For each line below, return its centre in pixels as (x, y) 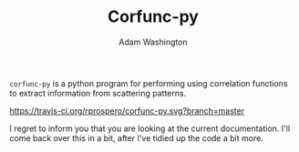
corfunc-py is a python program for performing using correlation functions (149, 83)
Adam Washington (153, 42)
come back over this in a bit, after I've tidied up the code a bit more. (137, 137)
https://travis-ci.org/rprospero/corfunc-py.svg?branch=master (127, 110)
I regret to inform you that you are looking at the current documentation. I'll (150, 128)
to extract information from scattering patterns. (98, 93)
